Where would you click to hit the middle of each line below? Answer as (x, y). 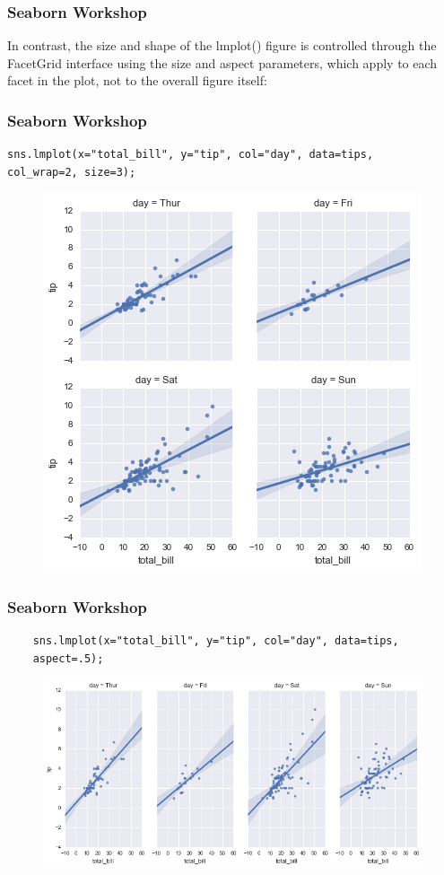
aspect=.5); (68, 658)
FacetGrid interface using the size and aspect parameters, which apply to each (222, 62)
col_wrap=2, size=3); (72, 172)
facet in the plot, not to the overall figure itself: (137, 80)
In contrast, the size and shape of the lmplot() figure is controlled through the (222, 45)
